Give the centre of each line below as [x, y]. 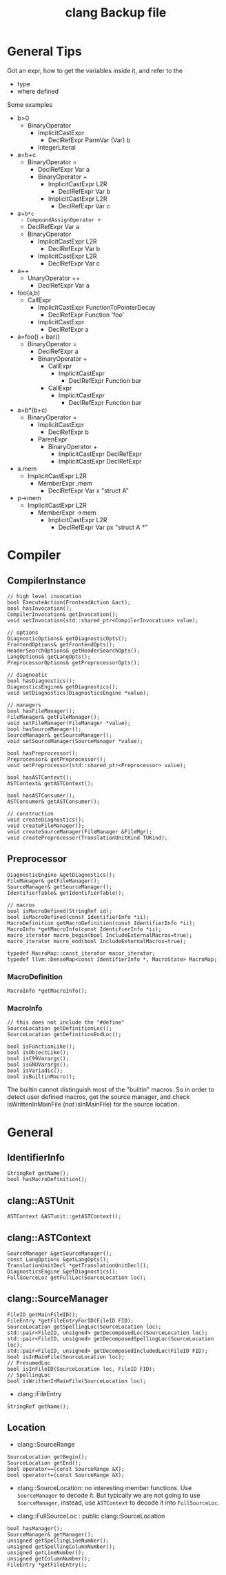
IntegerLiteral [56, 147]
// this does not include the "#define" [66, 1022]
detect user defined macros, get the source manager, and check [99, 1097]
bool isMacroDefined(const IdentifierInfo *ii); [78, 917]
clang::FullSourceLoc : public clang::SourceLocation [91, 1516]
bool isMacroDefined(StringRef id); [60, 911]
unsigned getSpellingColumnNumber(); [61, 1547]
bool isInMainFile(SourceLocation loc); [66, 1357]
